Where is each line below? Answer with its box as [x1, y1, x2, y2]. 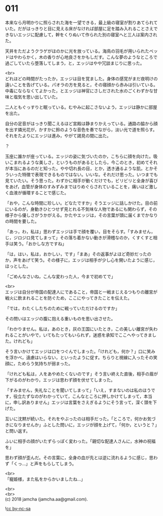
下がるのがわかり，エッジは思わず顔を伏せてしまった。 [5, 377, 115, 383]
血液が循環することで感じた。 [9, 190, 69, 196]
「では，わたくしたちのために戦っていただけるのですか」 [5, 305, 120, 311]
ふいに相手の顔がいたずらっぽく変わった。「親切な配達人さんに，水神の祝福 [5, 438, 156, 444]
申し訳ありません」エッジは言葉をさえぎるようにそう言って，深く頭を [13, 399, 153, 405]
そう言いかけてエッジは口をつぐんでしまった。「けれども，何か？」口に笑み [5, 348, 156, 354]
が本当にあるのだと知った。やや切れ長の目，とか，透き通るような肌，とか [5, 166, 154, 171]
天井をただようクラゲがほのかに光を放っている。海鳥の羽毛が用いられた [5, 48, 149, 54]
